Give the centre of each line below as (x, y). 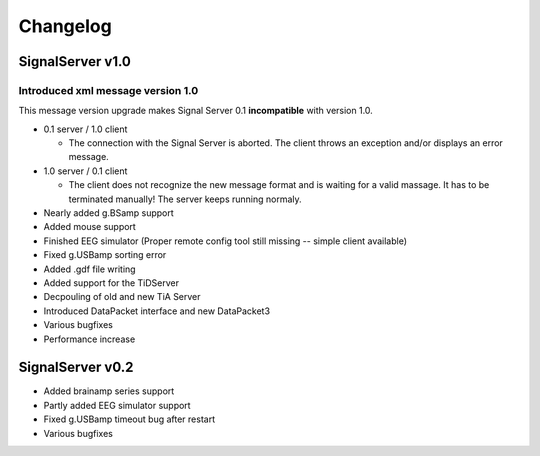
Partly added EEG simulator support (117, 405)
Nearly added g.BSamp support (108, 213)
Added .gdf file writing (89, 269)
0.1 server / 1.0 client (85, 129)
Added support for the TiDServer (111, 283)
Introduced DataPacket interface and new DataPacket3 (156, 311)
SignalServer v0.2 (76, 367)
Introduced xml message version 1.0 (108, 90)
